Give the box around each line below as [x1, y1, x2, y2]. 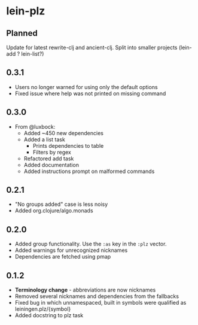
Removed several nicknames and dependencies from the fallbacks [14, 293, 179, 300]
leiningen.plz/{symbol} [14, 305, 71, 312]
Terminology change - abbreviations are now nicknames [14, 286, 156, 294]
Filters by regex [32, 148, 72, 156]
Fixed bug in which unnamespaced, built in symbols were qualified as [14, 299, 187, 306]
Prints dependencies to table [32, 142, 104, 149]
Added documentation [23, 161, 80, 168]
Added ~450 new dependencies [23, 129, 103, 136]
